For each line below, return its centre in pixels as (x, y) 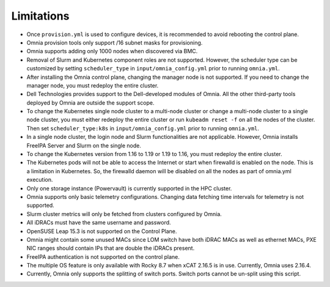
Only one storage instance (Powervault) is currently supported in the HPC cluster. (129, 188)
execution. (40, 180)
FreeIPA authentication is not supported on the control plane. (103, 256)
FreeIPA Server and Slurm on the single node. (84, 145)
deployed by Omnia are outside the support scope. (90, 102)
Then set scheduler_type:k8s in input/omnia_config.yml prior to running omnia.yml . (143, 128)
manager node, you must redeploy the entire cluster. (93, 85)
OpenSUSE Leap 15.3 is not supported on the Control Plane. (102, 231)
